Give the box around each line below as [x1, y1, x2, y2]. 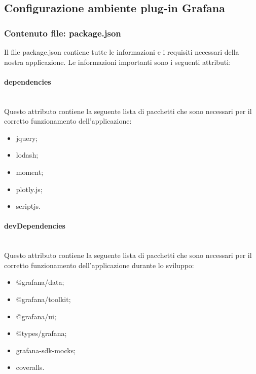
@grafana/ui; [16, 311, 56, 321]
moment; [16, 166, 44, 177]
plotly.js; [16, 183, 43, 194]
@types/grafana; [16, 328, 67, 339]
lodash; [16, 149, 39, 160]
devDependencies [4, 220, 65, 231]
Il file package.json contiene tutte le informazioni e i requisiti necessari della [4, 47, 239, 57]
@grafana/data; [16, 277, 64, 287]
